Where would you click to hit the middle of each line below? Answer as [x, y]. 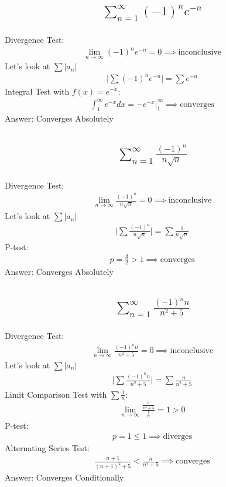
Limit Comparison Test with [56, 394]
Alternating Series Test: [47, 448]
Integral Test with [37, 91]
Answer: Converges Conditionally [64, 477]
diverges [177, 437]
